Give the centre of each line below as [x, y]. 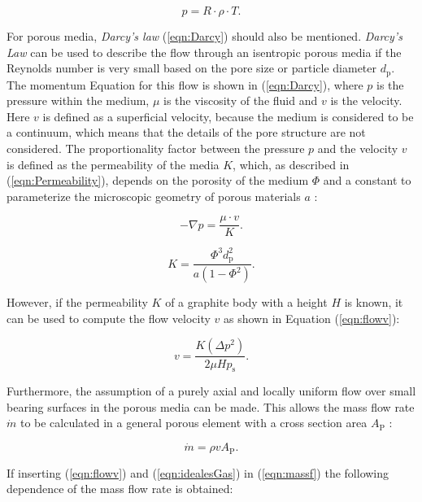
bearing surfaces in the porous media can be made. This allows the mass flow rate [211, 406]
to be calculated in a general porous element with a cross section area [194, 423]
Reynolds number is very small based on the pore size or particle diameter [191, 68]
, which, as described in [291, 164]
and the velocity [358, 148]
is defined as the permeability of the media [113, 164]
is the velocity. [366, 100]
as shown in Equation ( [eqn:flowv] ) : [312, 318]
